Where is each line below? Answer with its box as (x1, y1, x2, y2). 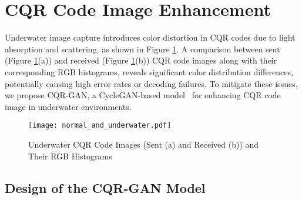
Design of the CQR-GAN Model (5, 178, 206, 196)
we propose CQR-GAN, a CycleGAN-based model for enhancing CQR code (5, 89, 281, 101)
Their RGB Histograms (28, 149, 112, 162)
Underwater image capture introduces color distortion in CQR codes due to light (5, 31, 296, 44)
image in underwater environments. (5, 100, 132, 112)
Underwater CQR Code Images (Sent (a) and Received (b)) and (28, 138, 259, 150)
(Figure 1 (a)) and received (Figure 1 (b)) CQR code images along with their (5, 54, 277, 66)
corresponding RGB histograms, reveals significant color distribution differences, (5, 65, 293, 78)
